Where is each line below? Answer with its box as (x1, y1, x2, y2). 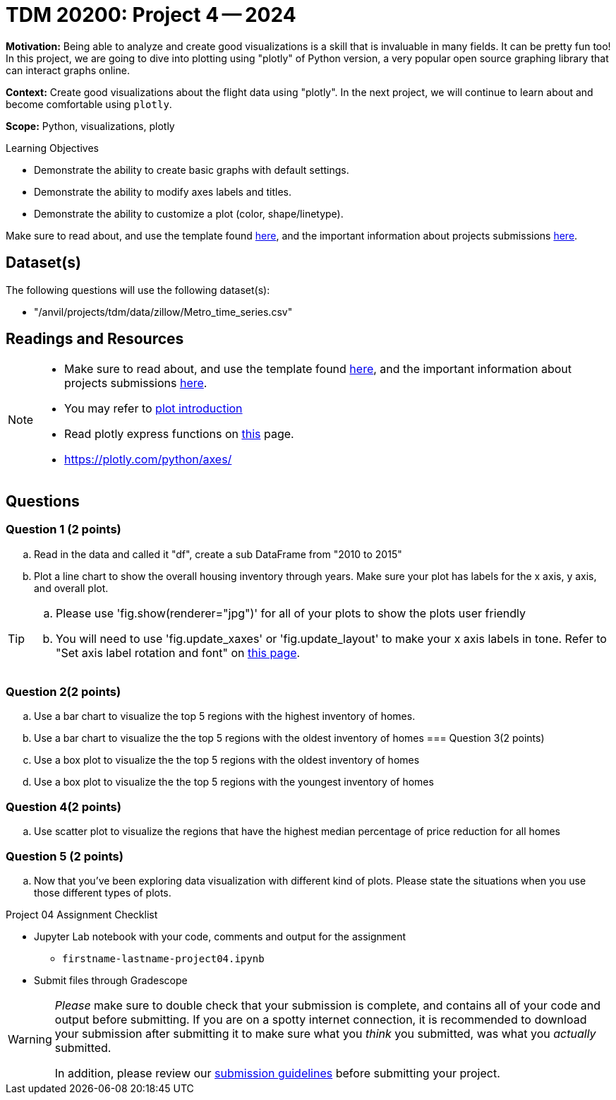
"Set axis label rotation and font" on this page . (56, 645, 301, 660)
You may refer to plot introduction (64, 401, 243, 416)
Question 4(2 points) (6, 799, 121, 814)
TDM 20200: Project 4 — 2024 (6, 3, 296, 27)
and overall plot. (34, 581, 109, 594)
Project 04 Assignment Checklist (6, 908, 158, 921)
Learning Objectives (6, 141, 99, 154)
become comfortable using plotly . (6, 97, 172, 110)
